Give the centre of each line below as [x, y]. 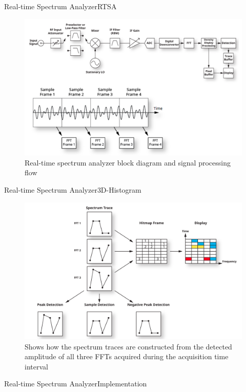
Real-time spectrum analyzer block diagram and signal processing [128, 162]
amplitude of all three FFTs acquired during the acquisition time [127, 356]
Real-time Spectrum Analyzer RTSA [60, 6]
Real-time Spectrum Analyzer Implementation [76, 384]
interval [36, 366]
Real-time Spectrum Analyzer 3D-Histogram [73, 190]
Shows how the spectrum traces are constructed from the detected [128, 346]
